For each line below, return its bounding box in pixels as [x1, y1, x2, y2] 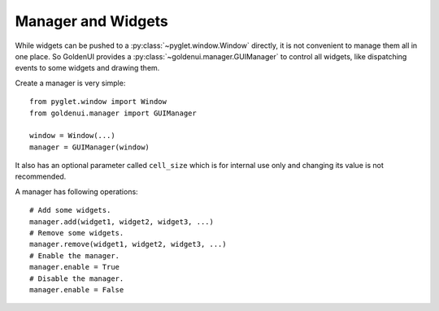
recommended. [15, 171, 67, 182]
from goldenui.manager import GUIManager [29, 108, 197, 118]
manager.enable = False [29, 285, 124, 294]
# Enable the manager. [29, 251, 120, 260]
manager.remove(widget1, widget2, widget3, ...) [29, 240, 227, 249]
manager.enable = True [29, 262, 120, 272]
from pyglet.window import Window [29, 97, 167, 106]
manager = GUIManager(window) [29, 142, 150, 152]
